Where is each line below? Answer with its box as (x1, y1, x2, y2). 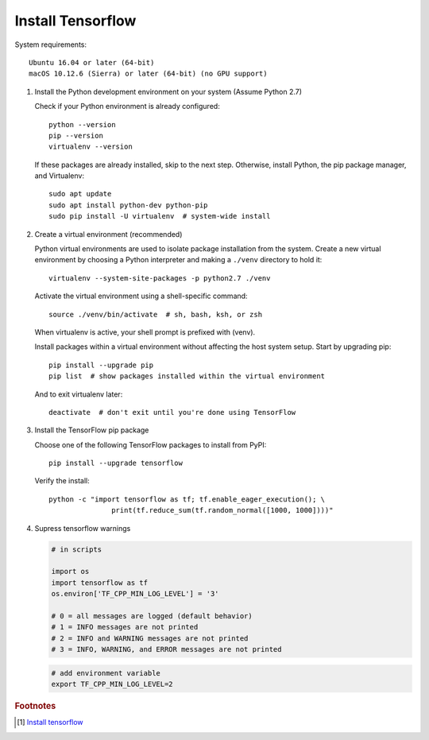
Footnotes (14, 700, 56, 711)
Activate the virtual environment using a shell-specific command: (34, 291, 248, 301)
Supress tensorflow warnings (34, 523, 131, 533)
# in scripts (51, 544, 102, 554)
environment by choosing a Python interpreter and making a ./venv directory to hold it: (34, 255, 323, 265)
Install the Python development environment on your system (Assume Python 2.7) (34, 87, 302, 96)
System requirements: (14, 40, 87, 49)
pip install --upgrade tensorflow (48, 459, 183, 468)
